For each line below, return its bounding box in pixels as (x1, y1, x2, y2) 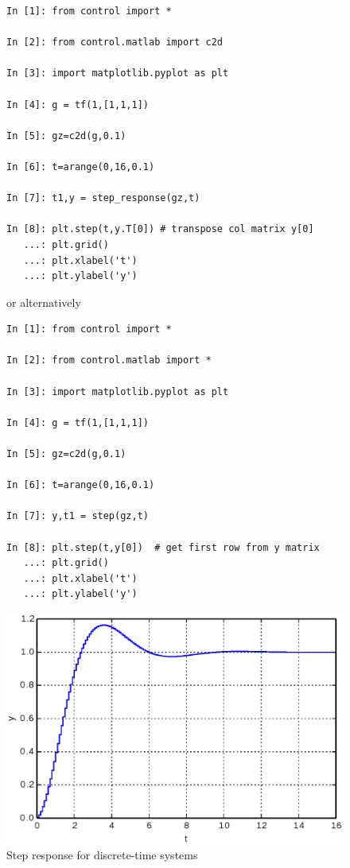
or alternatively (6, 293, 81, 310)
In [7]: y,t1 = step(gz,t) (6, 510, 149, 522)
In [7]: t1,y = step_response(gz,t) (6, 192, 200, 204)
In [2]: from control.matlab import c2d (6, 37, 224, 48)
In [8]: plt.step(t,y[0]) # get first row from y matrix (6, 541, 320, 553)
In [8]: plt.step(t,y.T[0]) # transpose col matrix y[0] (6, 223, 314, 235)
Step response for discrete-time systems (6, 847, 198, 863)
